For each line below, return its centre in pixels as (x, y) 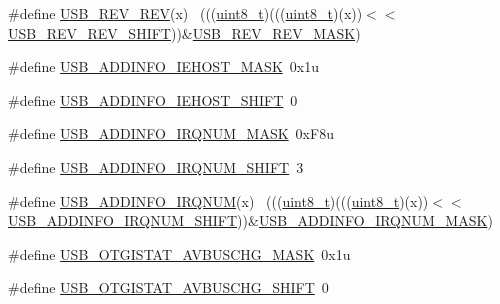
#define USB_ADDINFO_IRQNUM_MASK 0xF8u (171, 133)
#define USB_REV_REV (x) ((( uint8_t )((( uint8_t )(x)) (185, 13)
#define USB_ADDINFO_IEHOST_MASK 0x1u (163, 66)
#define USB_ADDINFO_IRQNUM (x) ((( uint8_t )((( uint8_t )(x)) (218, 200)
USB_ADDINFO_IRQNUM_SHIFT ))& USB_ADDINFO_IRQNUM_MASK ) (250, 220)
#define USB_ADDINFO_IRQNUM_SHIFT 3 (156, 166)
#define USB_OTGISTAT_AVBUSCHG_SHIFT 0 (168, 287)
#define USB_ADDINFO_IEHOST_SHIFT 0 (153, 99)
